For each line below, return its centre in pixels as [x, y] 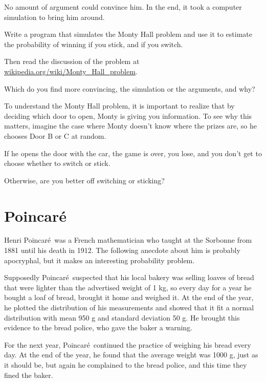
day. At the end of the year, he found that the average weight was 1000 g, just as [131, 355]
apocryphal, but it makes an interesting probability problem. [99, 260]
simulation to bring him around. [54, 17]
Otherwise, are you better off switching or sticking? [84, 180]
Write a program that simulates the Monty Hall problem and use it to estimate [128, 34]
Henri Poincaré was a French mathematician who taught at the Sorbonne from [128, 240]
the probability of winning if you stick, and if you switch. [94, 44]
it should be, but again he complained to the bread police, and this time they [126, 364]
